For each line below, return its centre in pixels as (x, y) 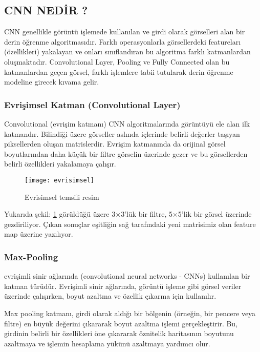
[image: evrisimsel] (60, 180)
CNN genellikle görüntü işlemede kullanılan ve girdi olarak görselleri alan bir (125, 32)
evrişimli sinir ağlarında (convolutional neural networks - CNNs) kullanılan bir (127, 276)
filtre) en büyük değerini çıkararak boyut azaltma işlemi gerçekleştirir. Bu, (121, 323)
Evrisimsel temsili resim (62, 196)
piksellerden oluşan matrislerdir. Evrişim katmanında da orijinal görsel (115, 144)
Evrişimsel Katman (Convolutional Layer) (92, 104)
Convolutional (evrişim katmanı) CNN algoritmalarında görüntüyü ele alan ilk (127, 123)
